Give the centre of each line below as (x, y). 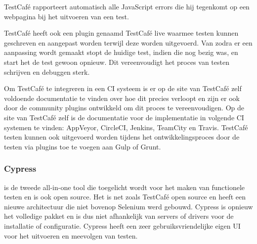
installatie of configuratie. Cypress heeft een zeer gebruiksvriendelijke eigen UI (122, 225)
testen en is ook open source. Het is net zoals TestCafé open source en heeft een (125, 197)
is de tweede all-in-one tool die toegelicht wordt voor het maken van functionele (125, 187)
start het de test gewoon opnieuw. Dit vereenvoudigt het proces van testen (117, 62)
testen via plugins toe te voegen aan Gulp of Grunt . (83, 146)
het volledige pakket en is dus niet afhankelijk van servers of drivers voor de (119, 216)
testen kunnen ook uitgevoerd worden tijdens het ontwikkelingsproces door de (122, 137)
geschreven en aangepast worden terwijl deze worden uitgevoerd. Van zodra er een (128, 42)
